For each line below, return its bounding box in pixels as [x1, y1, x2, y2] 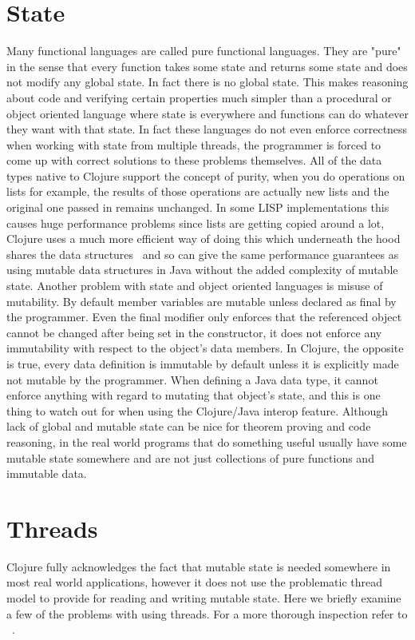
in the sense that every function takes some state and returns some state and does [6, 58, 408, 74]
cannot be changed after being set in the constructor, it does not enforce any [6, 324, 382, 340]
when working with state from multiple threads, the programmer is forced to [6, 136, 381, 153]
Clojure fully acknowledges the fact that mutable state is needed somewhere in [6, 558, 391, 574]
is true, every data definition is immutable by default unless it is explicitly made [6, 356, 399, 372]
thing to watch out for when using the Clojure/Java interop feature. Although [6, 402, 389, 419]
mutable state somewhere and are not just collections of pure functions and [6, 449, 374, 466]
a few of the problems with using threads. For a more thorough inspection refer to [6, 605, 408, 622]
